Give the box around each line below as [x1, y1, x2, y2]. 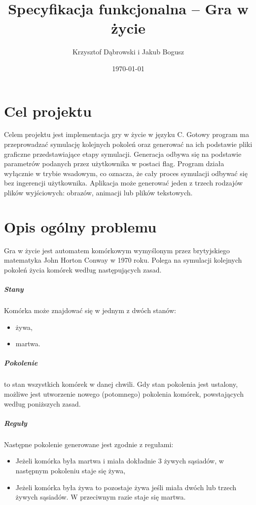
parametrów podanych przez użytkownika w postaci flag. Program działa [4, 158, 224, 169]
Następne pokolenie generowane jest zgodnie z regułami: [4, 439, 174, 449]
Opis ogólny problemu [4, 216, 157, 236]
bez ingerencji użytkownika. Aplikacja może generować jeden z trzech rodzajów [4, 178, 243, 188]
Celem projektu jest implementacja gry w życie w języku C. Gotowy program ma [4, 129, 249, 139]
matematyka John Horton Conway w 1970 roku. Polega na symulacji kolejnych [4, 255, 242, 265]
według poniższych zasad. [4, 398, 81, 409]
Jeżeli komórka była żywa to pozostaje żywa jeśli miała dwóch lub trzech [15, 482, 237, 492]
